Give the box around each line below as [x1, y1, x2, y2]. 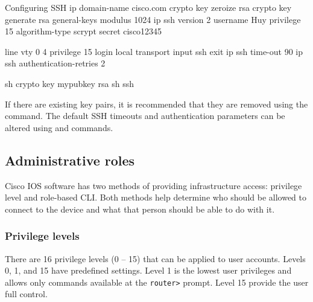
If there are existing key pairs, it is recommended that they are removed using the [5, 97, 308, 110]
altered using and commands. [5, 121, 113, 133]
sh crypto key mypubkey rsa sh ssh [5, 77, 134, 89]
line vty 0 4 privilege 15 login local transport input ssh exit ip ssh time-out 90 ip [5, 45, 303, 57]
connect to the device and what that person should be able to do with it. [5, 202, 275, 215]
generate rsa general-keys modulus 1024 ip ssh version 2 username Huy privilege [5, 13, 301, 25]
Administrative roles [5, 150, 135, 169]
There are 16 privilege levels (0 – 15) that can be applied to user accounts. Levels [5, 252, 306, 265]
